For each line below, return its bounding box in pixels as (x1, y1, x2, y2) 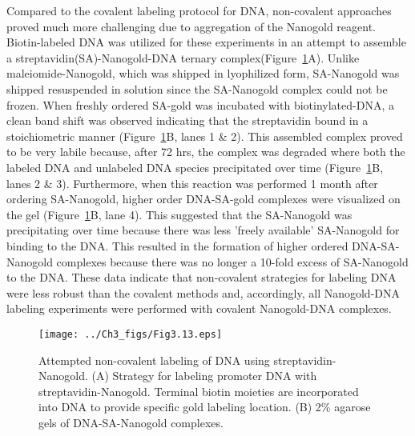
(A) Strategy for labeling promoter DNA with (91, 367, 317, 384)
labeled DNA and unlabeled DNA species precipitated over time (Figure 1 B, (6, 158, 384, 175)
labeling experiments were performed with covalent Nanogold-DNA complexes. (6, 300, 392, 317)
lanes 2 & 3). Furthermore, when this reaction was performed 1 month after (6, 174, 378, 191)
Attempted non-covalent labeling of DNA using (38, 351, 270, 368)
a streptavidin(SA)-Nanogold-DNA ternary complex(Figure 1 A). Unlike (6, 49, 360, 66)
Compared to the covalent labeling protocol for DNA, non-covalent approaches (6, 2, 392, 18)
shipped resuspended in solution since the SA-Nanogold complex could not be (6, 80, 388, 97)
